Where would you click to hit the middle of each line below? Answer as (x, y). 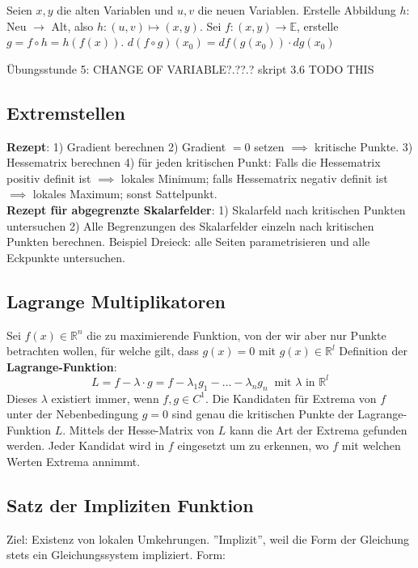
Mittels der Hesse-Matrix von (142, 429)
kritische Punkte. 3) (364, 146)
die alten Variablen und (115, 10)
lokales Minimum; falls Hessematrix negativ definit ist (254, 178)
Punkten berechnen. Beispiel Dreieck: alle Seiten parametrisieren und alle (188, 242)
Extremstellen (66, 112)
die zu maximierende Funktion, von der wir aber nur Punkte (236, 335)
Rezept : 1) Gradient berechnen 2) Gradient (116, 146)
